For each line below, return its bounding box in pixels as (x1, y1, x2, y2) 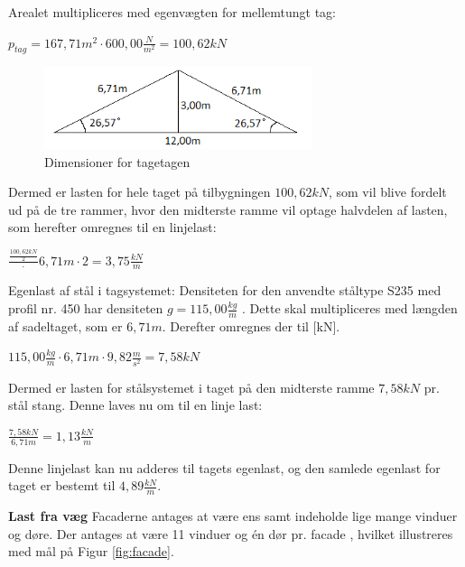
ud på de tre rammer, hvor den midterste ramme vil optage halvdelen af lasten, (8, 200, 448, 218)
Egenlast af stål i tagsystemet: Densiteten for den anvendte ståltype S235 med (8, 281, 442, 300)
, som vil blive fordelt (328, 182, 447, 201)
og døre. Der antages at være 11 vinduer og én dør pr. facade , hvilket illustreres (8, 524, 453, 543)
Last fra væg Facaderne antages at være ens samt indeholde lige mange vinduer (8, 507, 458, 525)
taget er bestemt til (8, 476, 116, 495)
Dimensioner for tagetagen (44, 152, 191, 171)
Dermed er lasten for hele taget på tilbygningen (8, 182, 271, 201)
